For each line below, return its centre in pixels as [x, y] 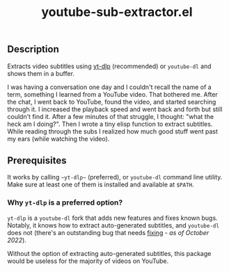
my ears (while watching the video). [58, 138]
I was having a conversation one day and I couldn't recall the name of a [109, 87]
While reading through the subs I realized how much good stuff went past [112, 131]
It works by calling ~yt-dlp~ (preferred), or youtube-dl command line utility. [115, 177]
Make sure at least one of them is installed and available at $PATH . [101, 184]
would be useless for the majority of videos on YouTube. [88, 261]
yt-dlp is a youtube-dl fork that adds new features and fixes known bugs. [112, 218]
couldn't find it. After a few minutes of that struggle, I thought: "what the [111, 116]
